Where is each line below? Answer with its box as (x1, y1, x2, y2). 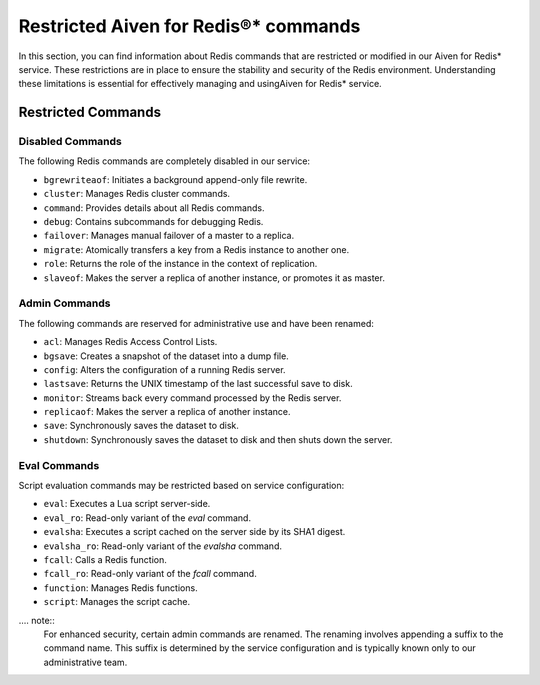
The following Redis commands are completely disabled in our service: (18, 155, 310, 167)
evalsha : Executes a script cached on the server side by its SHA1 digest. (43, 526, 346, 538)
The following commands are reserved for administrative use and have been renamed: (18, 317, 375, 329)
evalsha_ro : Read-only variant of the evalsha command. (43, 540, 282, 552)
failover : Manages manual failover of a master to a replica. (43, 230, 295, 242)
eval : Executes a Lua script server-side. (43, 498, 211, 510)
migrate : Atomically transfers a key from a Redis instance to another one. (43, 243, 350, 255)
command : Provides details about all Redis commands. (43, 201, 265, 214)
